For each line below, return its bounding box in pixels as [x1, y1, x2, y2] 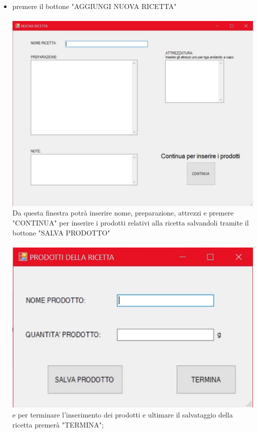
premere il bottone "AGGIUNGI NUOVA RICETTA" [12, 1, 177, 11]
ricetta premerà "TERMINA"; [12, 419, 104, 429]
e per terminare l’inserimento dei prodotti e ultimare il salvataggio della [12, 409, 233, 419]
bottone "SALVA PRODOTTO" [12, 227, 110, 237]
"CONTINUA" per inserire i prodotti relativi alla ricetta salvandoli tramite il [12, 217, 249, 227]
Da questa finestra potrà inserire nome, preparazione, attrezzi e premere [12, 207, 234, 218]
